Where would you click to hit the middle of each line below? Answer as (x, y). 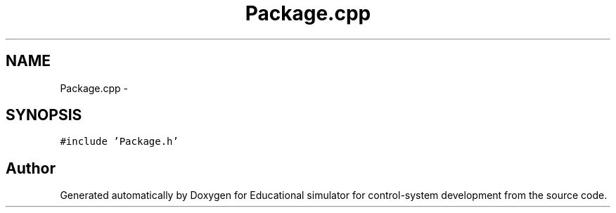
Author (31, 168)
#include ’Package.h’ (119, 142)
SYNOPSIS (44, 115)
